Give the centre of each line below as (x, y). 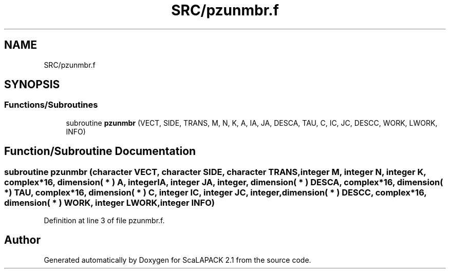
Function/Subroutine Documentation (100, 151)
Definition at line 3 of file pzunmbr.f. (104, 221)
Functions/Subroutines (51, 105)
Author (22, 240)
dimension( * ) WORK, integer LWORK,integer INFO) (109, 202)
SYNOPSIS (32, 85)
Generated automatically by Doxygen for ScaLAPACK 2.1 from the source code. (177, 260)
